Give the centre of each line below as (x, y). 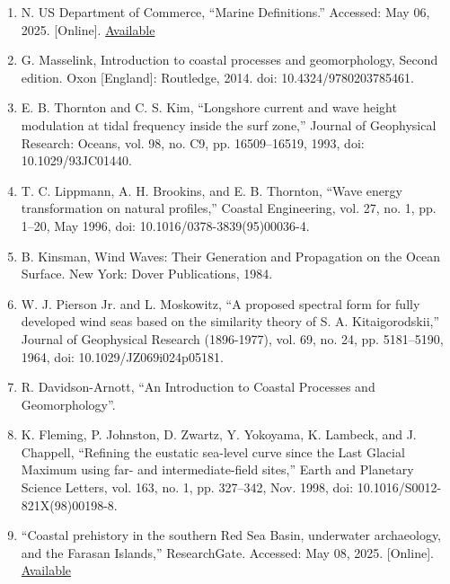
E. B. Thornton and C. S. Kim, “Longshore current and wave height (209, 107)
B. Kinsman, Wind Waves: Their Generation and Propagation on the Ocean (231, 256)
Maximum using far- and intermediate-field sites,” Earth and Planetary (217, 469)
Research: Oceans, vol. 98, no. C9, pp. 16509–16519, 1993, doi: (193, 142)
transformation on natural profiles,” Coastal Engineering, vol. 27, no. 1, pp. (229, 208)
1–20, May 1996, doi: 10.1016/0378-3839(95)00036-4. (165, 225)
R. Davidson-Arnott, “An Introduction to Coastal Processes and (198, 387)
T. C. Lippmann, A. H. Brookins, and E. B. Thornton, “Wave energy (212, 190)
